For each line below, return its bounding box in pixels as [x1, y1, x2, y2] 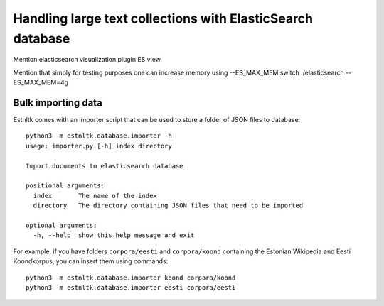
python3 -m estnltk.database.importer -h [26, 132, 172, 140]
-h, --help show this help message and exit [33, 231, 195, 239]
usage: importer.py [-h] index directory [26, 142, 172, 150]
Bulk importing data [13, 97, 102, 109]
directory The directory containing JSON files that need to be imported [33, 202, 304, 209]
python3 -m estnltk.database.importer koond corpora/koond [26, 273, 236, 282]
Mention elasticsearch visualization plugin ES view [13, 55, 161, 64]
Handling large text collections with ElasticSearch [13, 11, 313, 26]
